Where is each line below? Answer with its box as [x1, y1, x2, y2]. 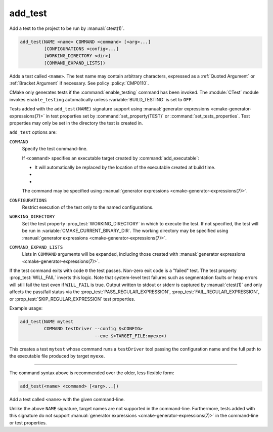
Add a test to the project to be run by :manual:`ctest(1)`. [9, 25, 125, 31]
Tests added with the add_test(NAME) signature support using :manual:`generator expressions [9, 106, 210, 112]
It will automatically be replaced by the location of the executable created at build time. [34, 164, 216, 170]
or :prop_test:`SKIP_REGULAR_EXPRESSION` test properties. [9, 296, 135, 302]
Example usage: [9, 305, 43, 311]
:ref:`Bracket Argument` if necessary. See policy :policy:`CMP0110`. [9, 80, 149, 86]
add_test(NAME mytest [20, 319, 74, 324]
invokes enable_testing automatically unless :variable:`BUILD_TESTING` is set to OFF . [9, 96, 193, 102]
